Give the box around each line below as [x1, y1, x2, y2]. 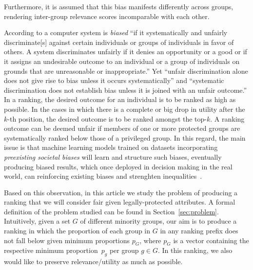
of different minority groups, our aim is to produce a [80, 216, 237, 226]
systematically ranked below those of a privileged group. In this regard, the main [4, 132, 246, 143]
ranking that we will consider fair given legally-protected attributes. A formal [4, 197, 235, 207]
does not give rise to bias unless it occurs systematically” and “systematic [4, 75, 224, 85]
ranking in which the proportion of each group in [4, 226, 151, 236]
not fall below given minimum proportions [4, 235, 130, 245]
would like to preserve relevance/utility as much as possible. [4, 256, 183, 267]
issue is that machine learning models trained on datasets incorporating [4, 142, 218, 152]
